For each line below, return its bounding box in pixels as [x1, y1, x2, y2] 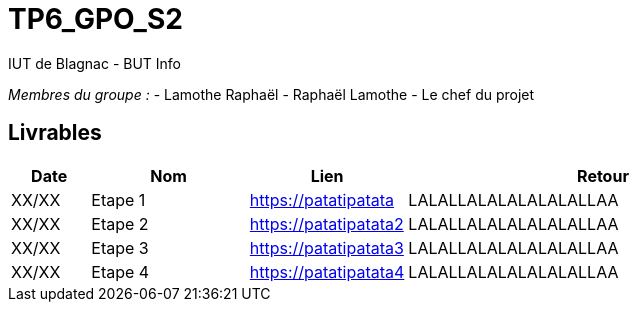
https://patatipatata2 [249, 213, 404, 234]
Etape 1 [91, 189, 146, 210]
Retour [577, 165, 629, 186]
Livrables [8, 120, 102, 146]
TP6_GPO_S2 [8, 2, 183, 36]
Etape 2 [91, 213, 149, 234]
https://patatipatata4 [249, 261, 405, 282]
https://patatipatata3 [249, 237, 404, 258]
